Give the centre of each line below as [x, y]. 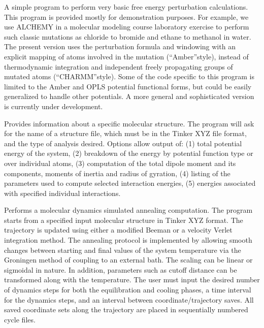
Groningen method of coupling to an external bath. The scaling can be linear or [128, 260]
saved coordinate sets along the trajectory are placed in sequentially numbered [126, 309]
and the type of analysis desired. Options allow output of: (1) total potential [123, 143]
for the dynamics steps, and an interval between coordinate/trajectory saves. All [129, 299]
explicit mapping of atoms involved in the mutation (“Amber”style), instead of [126, 56]
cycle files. [20, 319]
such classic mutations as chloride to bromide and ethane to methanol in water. [128, 36]
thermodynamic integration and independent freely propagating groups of [119, 66]
